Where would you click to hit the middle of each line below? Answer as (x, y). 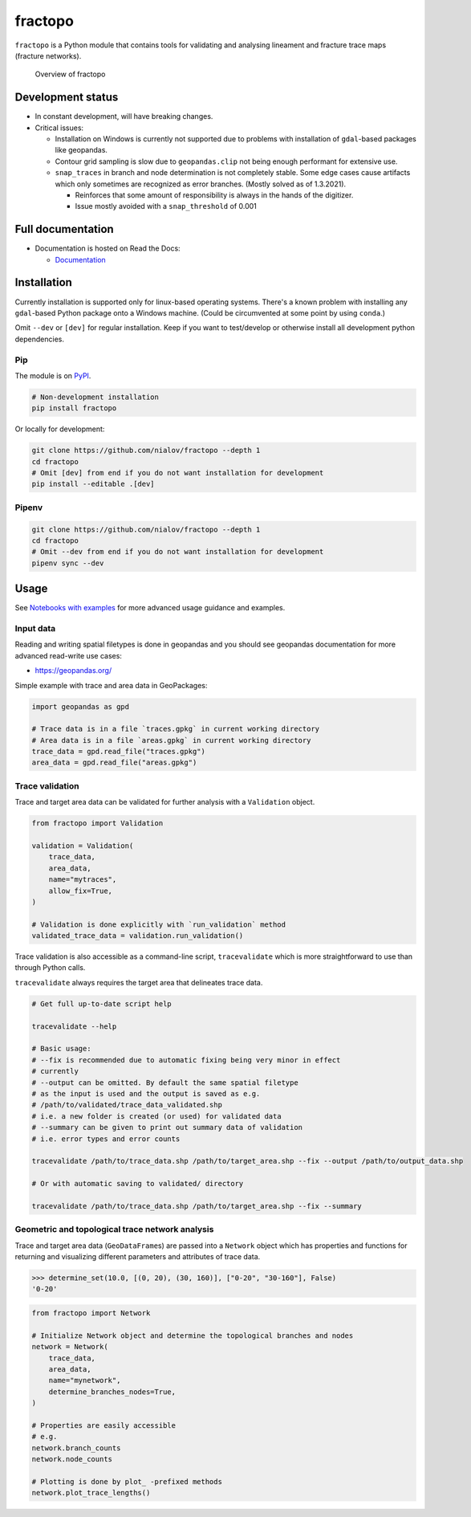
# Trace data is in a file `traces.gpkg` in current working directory (176, 729)
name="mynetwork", (85, 1380)
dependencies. (39, 339)
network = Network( (70, 1347)
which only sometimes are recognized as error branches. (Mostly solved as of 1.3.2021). (201, 184)
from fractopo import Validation (97, 824)
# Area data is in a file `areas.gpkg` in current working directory (171, 740)
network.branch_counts (76, 1448)
